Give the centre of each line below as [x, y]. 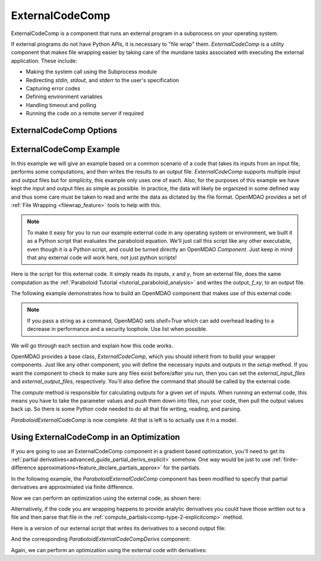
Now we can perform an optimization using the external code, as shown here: [106, 498]
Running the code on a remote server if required [85, 114]
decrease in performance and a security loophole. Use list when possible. [117, 329]
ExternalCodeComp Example [65, 149]
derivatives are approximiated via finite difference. [73, 487]
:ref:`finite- [285, 460]
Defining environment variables [64, 97]
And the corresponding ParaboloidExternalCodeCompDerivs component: [101, 539]
